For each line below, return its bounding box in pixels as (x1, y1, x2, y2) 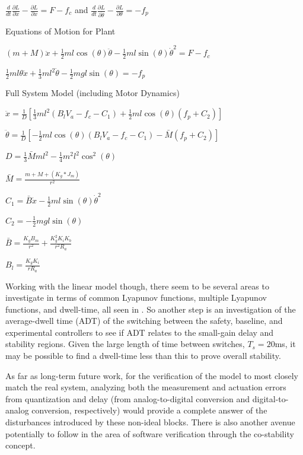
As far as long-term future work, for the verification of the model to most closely (5, 369, 299, 381)
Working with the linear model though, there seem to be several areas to (5, 279, 269, 292)
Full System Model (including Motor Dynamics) (5, 87, 180, 99)
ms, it (275, 338, 296, 350)
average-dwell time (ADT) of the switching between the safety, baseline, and (5, 314, 283, 327)
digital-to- (252, 392, 289, 405)
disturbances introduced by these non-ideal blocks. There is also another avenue (5, 416, 295, 428)
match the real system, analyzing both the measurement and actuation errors (5, 381, 286, 393)
